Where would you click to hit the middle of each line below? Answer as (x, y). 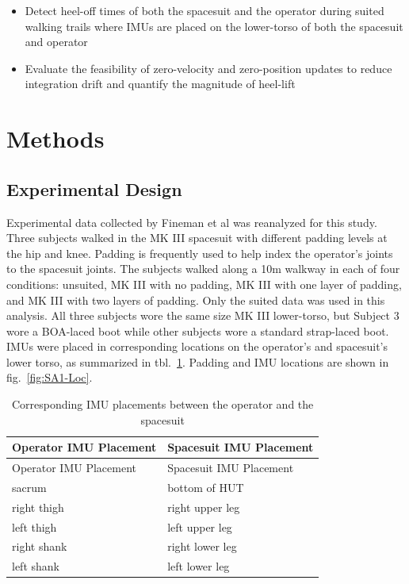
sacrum (29, 487)
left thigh (34, 526)
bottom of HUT (206, 487)
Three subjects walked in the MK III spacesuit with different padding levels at (197, 238)
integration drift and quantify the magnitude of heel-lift (160, 84)
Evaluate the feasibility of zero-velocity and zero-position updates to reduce (208, 68)
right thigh (38, 507)
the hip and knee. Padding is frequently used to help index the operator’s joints (200, 253)
